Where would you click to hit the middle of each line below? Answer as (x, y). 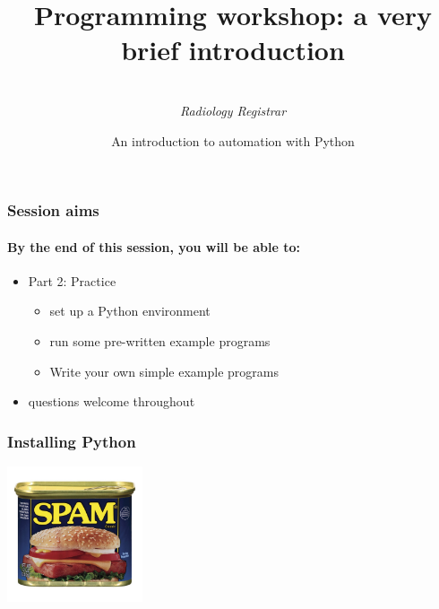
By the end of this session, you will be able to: (154, 246)
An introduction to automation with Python (233, 140)
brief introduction (233, 50)
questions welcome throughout (112, 401)
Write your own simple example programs (164, 371)
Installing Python (72, 441)
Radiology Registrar (233, 110)
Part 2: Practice (72, 280)
